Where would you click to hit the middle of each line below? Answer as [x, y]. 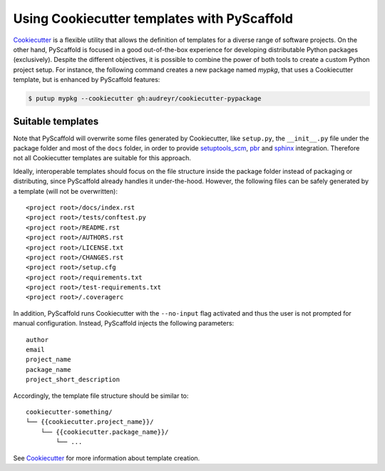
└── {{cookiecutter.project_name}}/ [90, 422]
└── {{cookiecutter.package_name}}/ [104, 432]
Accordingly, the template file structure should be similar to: [101, 395]
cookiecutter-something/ [69, 412]
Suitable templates [56, 121]
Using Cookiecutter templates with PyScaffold [153, 19]
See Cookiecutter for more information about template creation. [107, 458]
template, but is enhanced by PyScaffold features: [87, 80]
